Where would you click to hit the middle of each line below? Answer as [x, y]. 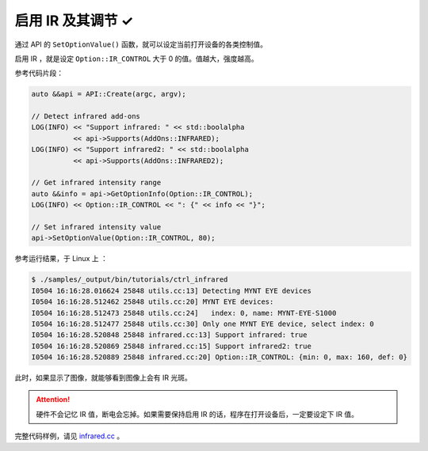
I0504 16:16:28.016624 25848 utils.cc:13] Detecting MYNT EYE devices [172, 290]
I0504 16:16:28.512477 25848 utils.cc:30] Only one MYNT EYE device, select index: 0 [203, 324]
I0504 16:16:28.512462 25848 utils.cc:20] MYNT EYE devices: [153, 302]
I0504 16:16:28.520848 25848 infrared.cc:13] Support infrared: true [169, 335]
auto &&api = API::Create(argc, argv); [109, 94]
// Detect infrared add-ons [86, 116]
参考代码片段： [39, 73]
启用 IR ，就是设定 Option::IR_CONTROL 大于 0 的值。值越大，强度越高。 [136, 59]
